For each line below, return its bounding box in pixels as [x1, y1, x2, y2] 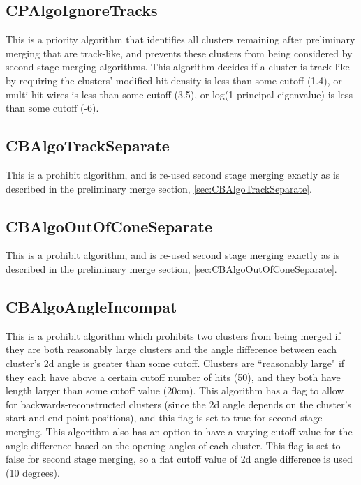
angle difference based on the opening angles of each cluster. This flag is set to [6, 438, 341, 452]
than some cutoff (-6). [6, 100, 99, 115]
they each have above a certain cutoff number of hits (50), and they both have [6, 369, 341, 384]
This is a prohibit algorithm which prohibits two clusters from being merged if [6, 328, 341, 343]
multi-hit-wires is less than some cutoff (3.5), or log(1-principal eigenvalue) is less [6, 87, 353, 101]
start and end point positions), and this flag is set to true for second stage [6, 410, 323, 425]
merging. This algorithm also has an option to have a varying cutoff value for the [6, 424, 353, 438]
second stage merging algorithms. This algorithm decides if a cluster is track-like [6, 59, 350, 74]
